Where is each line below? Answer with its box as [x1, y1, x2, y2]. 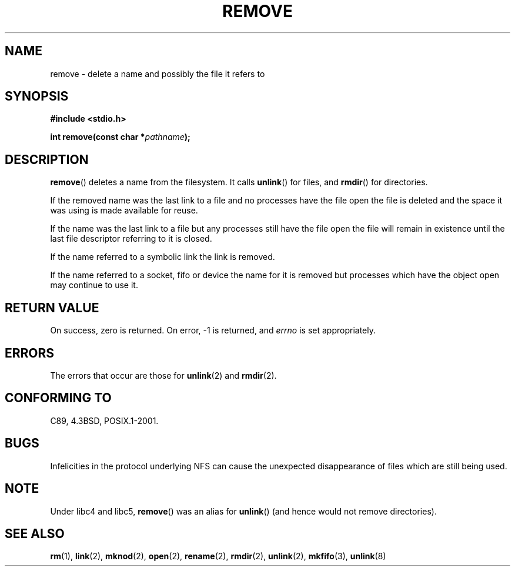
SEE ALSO [5, 526, 65, 541]
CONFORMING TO [5, 390, 112, 406]
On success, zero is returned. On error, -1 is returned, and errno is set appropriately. [50, 325, 376, 336]
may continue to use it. [50, 280, 138, 290]
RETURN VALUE [5, 300, 99, 315]
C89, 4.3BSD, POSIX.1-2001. [50, 415, 159, 426]
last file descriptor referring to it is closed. [50, 233, 212, 244]
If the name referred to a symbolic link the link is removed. [50, 252, 275, 262]
